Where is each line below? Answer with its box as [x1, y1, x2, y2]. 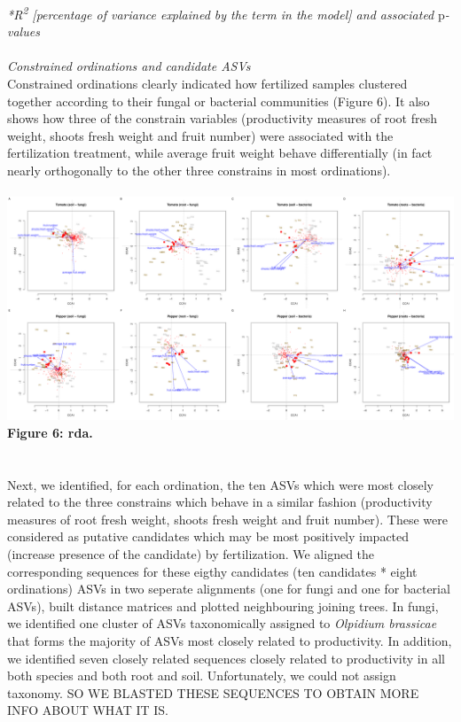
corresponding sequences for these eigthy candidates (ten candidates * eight [7, 562, 418, 580]
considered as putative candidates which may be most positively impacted [7, 527, 410, 546]
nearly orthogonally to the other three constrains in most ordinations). [7, 161, 391, 179]
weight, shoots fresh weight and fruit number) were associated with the [7, 126, 394, 144]
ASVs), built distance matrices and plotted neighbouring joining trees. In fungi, [7, 596, 439, 615]
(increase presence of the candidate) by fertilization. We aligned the [7, 544, 375, 563]
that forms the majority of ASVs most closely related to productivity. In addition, [7, 631, 452, 649]
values [7, 22, 40, 41]
